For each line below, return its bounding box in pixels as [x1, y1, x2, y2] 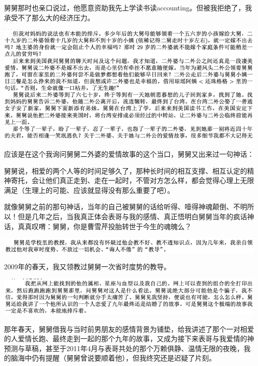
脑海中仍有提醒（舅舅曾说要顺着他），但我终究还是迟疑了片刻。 [10, 353, 216, 363]
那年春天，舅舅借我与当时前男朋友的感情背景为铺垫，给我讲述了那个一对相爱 [4, 323, 254, 334]
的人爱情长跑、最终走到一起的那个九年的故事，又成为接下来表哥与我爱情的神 [4, 333, 254, 344]
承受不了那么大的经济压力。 [4, 12, 94, 22]
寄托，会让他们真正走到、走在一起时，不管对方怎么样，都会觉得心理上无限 [10, 175, 254, 185]
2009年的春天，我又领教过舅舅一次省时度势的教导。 [4, 261, 171, 272]
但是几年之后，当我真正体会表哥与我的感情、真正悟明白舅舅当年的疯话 [17, 211, 247, 221]
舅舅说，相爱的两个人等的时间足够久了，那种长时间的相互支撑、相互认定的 [4, 165, 247, 176]
